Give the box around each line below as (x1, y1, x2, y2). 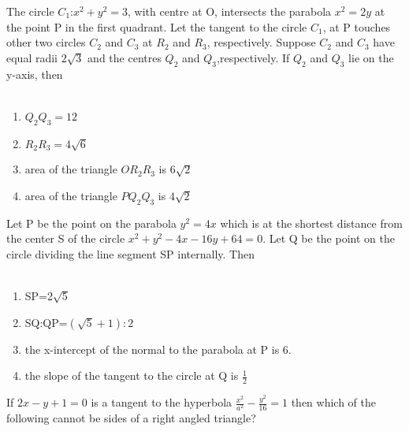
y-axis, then (6, 65, 63, 82)
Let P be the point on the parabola (6, 214, 177, 231)
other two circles (6, 34, 86, 50)
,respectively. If (217, 49, 290, 65)
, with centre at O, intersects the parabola (128, 3, 332, 19)
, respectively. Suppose (206, 34, 316, 50)
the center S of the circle (6, 230, 125, 247)
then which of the (291, 394, 376, 411)
